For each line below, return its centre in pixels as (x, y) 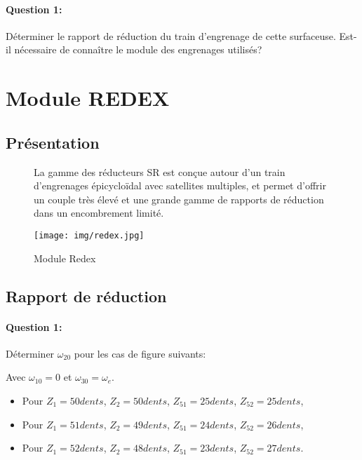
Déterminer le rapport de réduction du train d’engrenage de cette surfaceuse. (171, 35)
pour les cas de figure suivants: (140, 353)
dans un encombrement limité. (99, 213)
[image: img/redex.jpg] (89, 235)
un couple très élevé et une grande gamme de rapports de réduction (179, 199)
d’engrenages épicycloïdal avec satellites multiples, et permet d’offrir (180, 185)
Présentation (53, 142)
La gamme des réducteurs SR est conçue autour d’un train (160, 171)
